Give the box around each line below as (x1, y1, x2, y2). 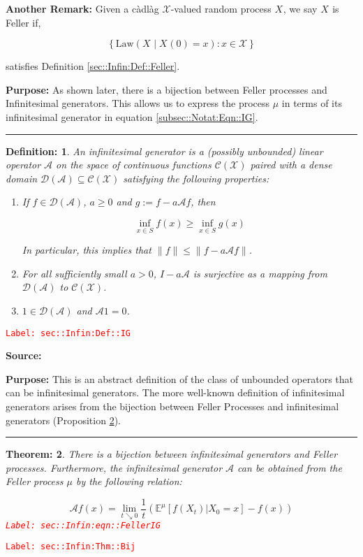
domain (6, 171, 38, 185)
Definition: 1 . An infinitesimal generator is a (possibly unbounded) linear (6, 143, 323, 158)
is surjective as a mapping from (193, 266, 327, 280)
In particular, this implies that (22, 243, 151, 257)
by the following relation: (75, 474, 182, 489)
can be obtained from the (237, 460, 342, 475)
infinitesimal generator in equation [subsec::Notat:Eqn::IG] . (6, 109, 258, 124)
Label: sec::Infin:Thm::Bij (6, 542, 136, 552)
